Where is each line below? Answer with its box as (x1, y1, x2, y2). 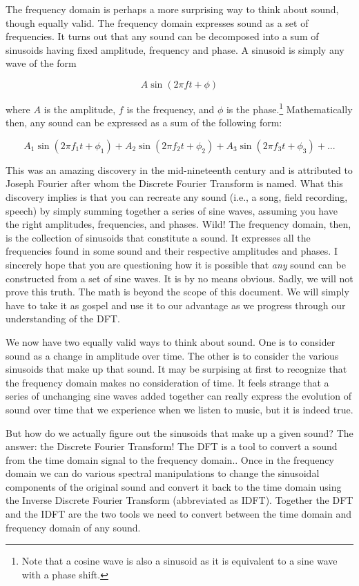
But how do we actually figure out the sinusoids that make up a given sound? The (6, 425, 353, 440)
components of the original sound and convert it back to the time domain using (6, 479, 342, 494)
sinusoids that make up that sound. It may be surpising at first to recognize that (6, 362, 347, 376)
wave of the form (6, 56, 77, 70)
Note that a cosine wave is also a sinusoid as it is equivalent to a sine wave (21, 554, 338, 568)
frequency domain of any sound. (6, 520, 141, 534)
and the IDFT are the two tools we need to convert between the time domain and (6, 507, 351, 521)
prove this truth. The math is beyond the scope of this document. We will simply (6, 284, 349, 299)
